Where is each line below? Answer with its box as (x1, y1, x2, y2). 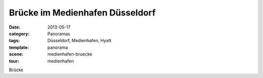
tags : (9, 38, 20, 44)
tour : (9, 58, 19, 64)
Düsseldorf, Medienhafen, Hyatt (47, 38, 112, 44)
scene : (9, 51, 24, 57)
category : (9, 31, 30, 36)
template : (9, 44, 29, 50)
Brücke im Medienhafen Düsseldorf (9, 7, 156, 18)
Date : (9, 24, 20, 30)
